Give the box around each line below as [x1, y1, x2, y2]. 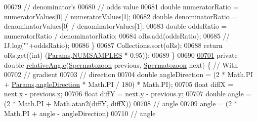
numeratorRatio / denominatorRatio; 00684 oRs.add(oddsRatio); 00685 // [4, 30, 230, 41]
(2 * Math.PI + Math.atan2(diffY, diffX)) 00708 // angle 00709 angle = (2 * [4, 98, 238, 108]
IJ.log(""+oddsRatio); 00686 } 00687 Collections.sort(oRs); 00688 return [4, 40, 223, 50]
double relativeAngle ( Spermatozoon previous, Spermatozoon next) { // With [4, 59, 238, 70]
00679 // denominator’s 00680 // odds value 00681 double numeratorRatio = [4, 1, 239, 11]
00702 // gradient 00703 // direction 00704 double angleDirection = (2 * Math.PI [4, 69, 253, 80]
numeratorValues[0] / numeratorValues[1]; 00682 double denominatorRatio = [4, 11, 237, 21]
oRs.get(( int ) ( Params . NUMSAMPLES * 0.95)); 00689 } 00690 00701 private [4, 49, 238, 60]
